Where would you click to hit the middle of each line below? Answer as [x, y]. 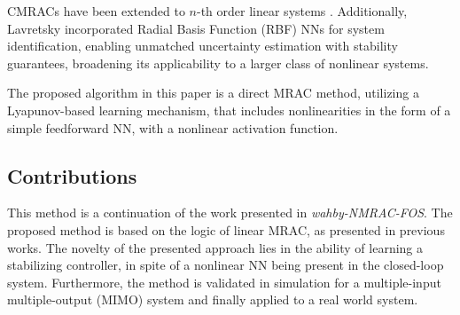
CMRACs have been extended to [96, 11]
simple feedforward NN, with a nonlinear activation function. [173, 127]
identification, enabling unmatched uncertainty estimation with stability [203, 46]
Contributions [72, 175]
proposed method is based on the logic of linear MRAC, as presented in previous [226, 229]
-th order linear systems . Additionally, [302, 11]
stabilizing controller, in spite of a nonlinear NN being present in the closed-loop [226, 265]
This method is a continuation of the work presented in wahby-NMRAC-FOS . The [230, 213]
